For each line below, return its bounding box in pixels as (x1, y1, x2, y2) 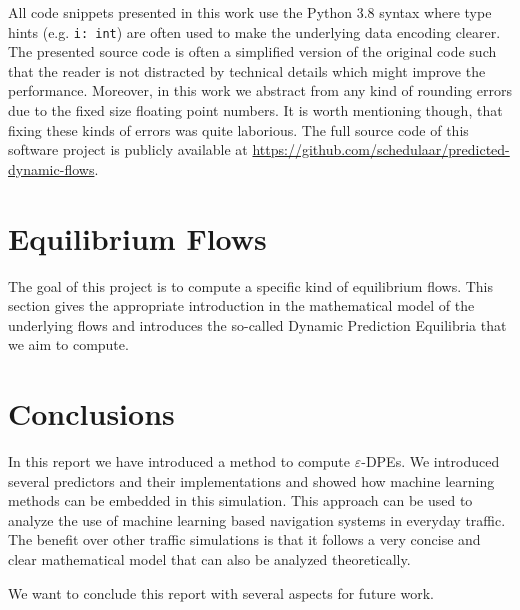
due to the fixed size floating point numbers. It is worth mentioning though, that (8, 100, 503, 121)
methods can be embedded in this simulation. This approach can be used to (8, 490, 473, 511)
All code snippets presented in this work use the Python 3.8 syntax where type (8, 2, 492, 22)
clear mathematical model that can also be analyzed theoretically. (8, 549, 411, 569)
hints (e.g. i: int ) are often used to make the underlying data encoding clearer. (8, 21, 501, 42)
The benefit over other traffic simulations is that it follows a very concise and (8, 529, 481, 550)
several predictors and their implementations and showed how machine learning (8, 470, 495, 491)
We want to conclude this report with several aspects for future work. (8, 582, 434, 603)
